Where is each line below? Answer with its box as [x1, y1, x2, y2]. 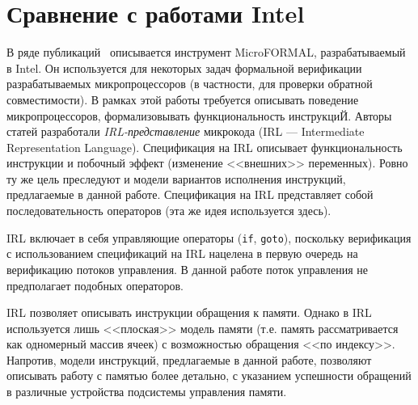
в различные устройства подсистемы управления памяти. [6, 383, 287, 400]
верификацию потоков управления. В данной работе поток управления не [6, 260, 369, 277]
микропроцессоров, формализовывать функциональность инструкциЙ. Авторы [6, 107, 392, 124]
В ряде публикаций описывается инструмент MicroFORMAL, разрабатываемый [6, 44, 406, 61]
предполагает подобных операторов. [6, 276, 184, 293]
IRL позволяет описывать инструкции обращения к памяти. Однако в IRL [6, 304, 372, 321]
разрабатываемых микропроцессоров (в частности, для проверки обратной [6, 75, 373, 92]
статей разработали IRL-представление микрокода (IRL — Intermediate [6, 123, 365, 140]
